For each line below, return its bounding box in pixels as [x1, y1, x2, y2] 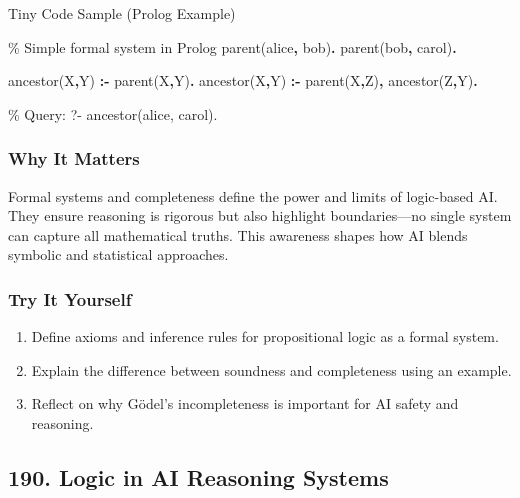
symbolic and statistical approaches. [8, 244, 229, 265]
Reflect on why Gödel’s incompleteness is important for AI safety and [31, 393, 459, 414]
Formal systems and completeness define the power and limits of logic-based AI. [8, 185, 498, 206]
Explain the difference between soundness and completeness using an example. [31, 359, 512, 380]
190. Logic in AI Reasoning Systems [8, 461, 389, 492]
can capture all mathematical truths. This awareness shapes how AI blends [8, 224, 468, 245]
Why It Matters [8, 146, 140, 171]
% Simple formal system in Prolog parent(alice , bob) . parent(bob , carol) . [8, 36, 457, 57]
